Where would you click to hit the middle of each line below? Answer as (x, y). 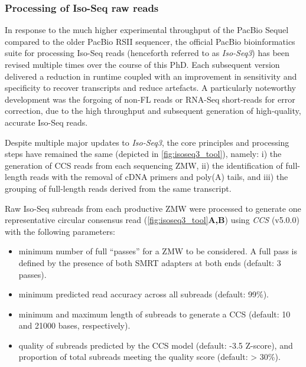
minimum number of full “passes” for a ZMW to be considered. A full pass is (158, 251)
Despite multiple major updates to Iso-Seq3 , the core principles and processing (147, 142)
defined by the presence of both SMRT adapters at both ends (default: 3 (150, 262)
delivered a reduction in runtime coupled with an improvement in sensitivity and (151, 76)
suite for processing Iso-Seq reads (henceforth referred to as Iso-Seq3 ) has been (147, 53)
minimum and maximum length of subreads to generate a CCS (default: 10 (154, 314)
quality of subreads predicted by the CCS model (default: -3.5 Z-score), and (156, 345)
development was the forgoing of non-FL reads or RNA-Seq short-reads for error (150, 99)
